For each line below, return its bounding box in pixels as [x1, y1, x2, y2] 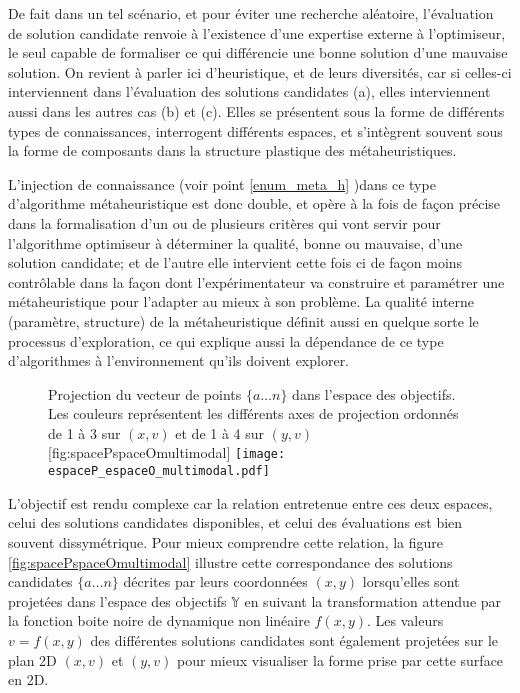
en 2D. [8, 669, 49, 690]
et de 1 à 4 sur [175, 422, 265, 443]
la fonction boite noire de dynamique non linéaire [8, 610, 310, 631]
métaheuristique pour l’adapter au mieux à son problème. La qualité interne [8, 291, 475, 312]
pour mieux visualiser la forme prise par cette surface [177, 649, 504, 670]
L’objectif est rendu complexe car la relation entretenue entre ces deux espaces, [8, 492, 493, 513]
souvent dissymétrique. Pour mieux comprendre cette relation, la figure [8, 531, 444, 552]
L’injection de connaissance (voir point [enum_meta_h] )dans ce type [8, 173, 436, 194]
